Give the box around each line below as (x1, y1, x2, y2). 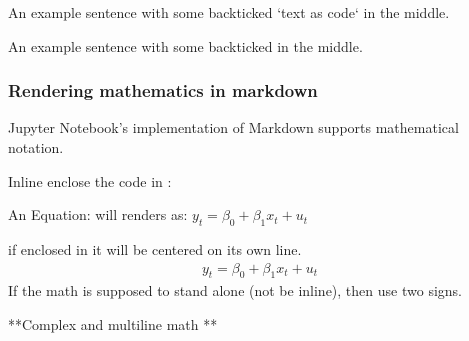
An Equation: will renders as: (8, 204, 188, 225)
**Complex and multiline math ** (8, 314, 218, 334)
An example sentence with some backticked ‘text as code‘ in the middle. (8, 2, 450, 22)
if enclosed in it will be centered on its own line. (8, 238, 302, 259)
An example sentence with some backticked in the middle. (8, 35, 363, 56)
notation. (8, 137, 64, 157)
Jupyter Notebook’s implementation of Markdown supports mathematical (8, 117, 459, 138)
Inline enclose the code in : (8, 170, 172, 191)
